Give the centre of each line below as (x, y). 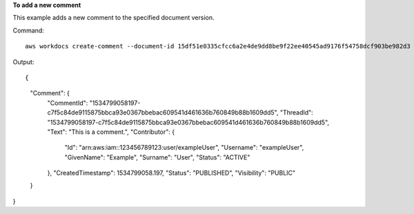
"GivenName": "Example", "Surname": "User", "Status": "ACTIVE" (157, 157)
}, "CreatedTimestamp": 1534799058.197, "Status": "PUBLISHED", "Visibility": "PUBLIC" (171, 173)
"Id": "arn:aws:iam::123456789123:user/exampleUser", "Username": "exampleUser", (184, 148)
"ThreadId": (296, 113)
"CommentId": (68, 103)
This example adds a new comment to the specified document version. (114, 18)
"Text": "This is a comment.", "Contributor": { (111, 132)
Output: (23, 61)
